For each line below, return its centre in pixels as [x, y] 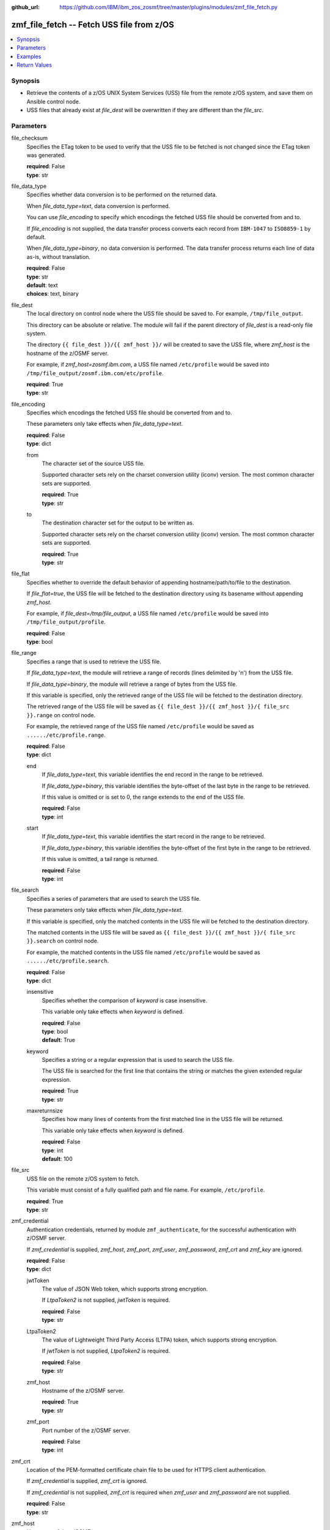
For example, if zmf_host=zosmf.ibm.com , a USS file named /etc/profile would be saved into [148, 365]
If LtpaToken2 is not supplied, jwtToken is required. [106, 1300]
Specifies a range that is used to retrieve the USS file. [94, 662]
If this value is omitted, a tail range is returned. [100, 859]
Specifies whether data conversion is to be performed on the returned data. [122, 195]
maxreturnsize [45, 1111]
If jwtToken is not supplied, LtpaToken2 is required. [106, 1351]
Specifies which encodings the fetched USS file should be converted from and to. [129, 412]
